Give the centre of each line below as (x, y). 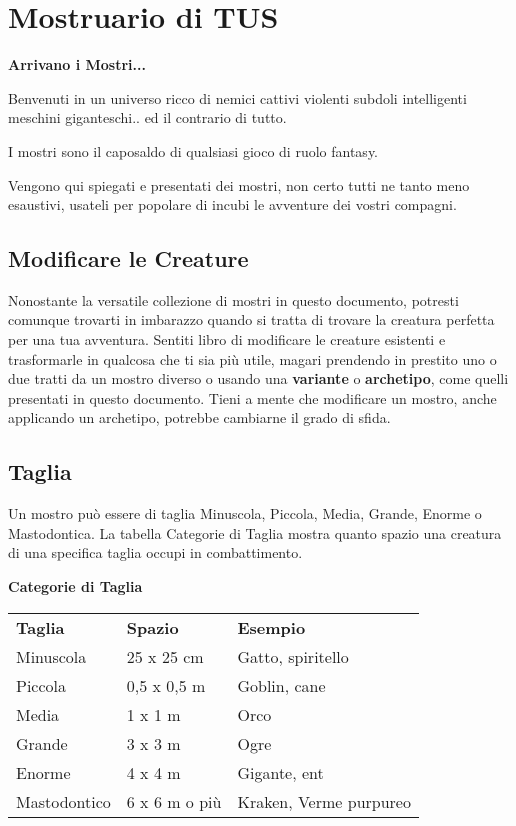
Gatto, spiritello (293, 656)
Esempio (271, 627)
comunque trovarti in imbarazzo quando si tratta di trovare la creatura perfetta (251, 319)
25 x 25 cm (165, 656)
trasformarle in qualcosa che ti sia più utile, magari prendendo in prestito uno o (252, 358)
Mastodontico (63, 801)
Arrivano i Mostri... (77, 64)
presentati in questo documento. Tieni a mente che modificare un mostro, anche (252, 397)
